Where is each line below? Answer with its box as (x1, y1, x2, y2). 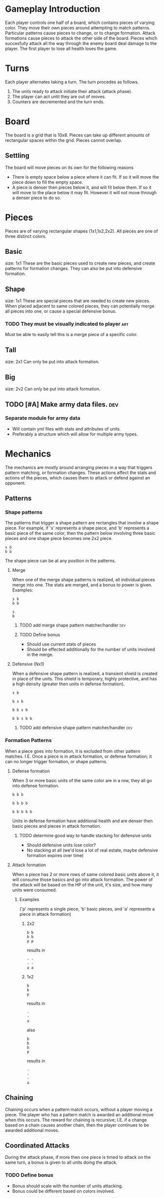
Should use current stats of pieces (26, 641, 96, 647)
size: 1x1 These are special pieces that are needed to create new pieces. (5, 298, 150, 304)
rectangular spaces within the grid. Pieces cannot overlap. (5, 137, 123, 143)
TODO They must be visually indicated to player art (5, 320, 129, 327)
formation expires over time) (26, 852, 84, 858)
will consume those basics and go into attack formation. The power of (12, 877, 153, 882)
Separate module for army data (5, 415, 81, 422)
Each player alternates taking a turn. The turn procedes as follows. (5, 79, 139, 85)
